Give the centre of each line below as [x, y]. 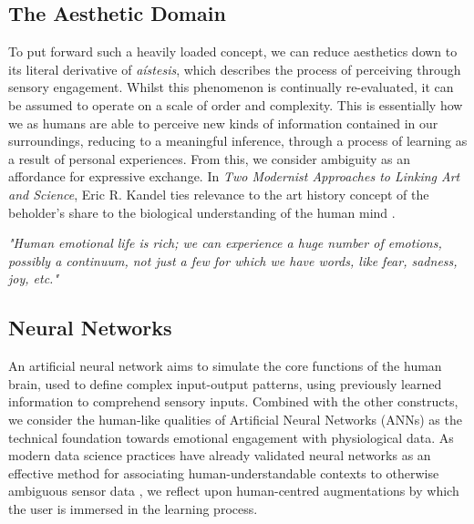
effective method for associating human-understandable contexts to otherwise [224, 473]
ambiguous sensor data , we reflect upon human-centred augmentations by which [234, 491]
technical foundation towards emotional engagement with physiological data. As [231, 437]
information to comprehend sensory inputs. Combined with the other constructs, [233, 401]
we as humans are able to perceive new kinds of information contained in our [223, 123]
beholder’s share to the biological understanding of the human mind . [202, 212]
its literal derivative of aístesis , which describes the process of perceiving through [235, 69]
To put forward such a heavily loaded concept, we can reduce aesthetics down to [233, 51]
